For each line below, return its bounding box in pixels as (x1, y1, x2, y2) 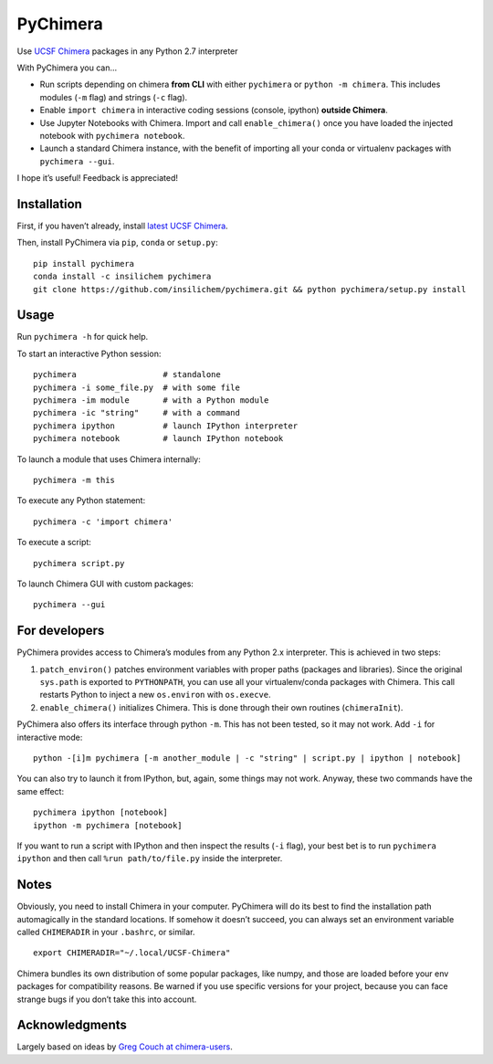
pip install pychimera (33, 258, 135, 269)
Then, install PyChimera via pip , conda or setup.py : (16, 237, 218, 248)
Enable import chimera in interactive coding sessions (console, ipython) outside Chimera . (39, 105, 388, 116)
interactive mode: (16, 732, 83, 743)
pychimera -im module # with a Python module (33, 395, 269, 406)
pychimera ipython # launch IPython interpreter (33, 420, 299, 431)
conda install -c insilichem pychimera (33, 271, 212, 282)
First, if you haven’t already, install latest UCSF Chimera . (16, 220, 228, 231)
